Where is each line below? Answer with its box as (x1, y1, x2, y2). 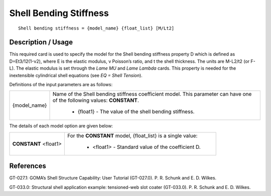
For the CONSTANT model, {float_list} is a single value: (67, 132, 198, 139)
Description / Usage (9, 38, 73, 47)
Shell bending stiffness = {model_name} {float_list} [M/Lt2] (18, 25, 175, 31)
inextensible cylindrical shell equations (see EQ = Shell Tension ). (9, 72, 143, 78)
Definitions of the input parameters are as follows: (9, 82, 113, 88)
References (9, 162, 46, 170)
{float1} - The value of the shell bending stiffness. (77, 108, 195, 115)
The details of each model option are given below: (9, 123, 113, 129)
